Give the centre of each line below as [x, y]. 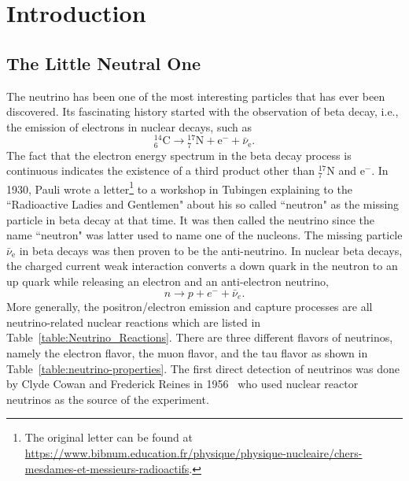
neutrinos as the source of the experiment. [108, 399]
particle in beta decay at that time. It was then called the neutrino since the [191, 219]
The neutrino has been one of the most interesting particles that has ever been [196, 96]
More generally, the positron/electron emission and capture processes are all [190, 307]
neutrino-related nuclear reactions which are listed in [134, 322]
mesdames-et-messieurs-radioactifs [107, 468]
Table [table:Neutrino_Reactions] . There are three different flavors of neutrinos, [200, 337]
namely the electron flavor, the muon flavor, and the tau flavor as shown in [187, 353]
